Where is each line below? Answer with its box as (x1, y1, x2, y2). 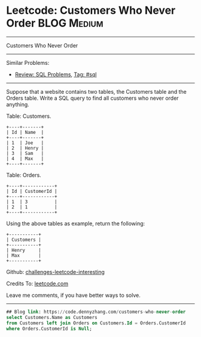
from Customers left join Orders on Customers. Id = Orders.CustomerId (6, 320, 186, 326)
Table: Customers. (6, 112, 51, 120)
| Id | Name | (6, 129, 44, 135)
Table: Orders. (6, 171, 42, 178)
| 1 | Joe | (6, 139, 44, 146)
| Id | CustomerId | (6, 188, 58, 194)
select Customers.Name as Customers (6, 314, 98, 320)
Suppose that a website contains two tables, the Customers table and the (6, 88, 187, 95)
